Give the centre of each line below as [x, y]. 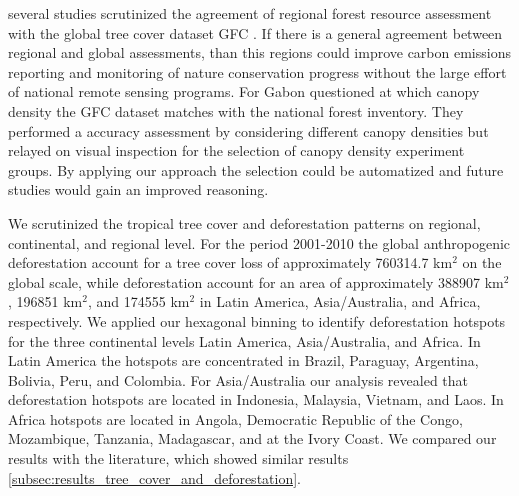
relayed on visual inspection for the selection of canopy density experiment [236, 150]
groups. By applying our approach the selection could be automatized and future [256, 169]
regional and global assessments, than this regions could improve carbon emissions [259, 52]
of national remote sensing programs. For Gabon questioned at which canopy [244, 91]
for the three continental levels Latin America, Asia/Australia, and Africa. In [244, 340]
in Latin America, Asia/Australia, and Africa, [340, 301]
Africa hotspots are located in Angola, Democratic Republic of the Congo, [235, 418]
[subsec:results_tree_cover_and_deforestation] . [155, 477]
